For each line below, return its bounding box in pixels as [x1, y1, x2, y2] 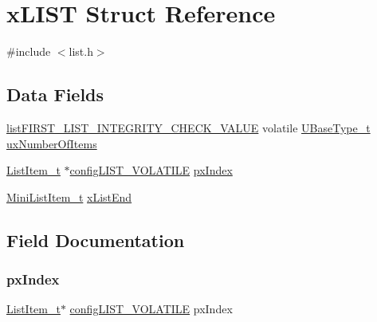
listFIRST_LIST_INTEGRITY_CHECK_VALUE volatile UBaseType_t [6, 119, 371, 135]
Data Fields [6, 82, 104, 107]
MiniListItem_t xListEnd [6, 188, 132, 205]
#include [6, 43, 51, 60]
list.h [69, 43, 93, 60]
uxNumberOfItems [6, 135, 97, 151]
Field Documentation [6, 227, 185, 252]
